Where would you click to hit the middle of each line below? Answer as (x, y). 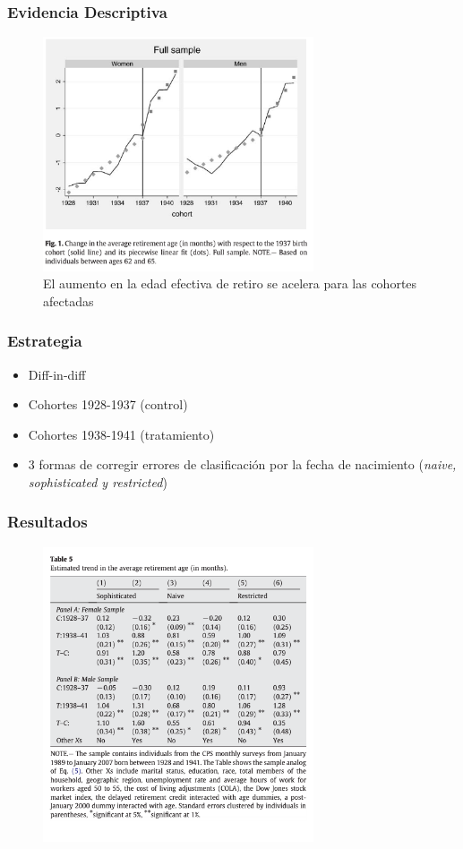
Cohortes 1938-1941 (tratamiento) (121, 434)
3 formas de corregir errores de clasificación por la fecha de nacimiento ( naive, (242, 464)
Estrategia (45, 341)
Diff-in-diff (57, 374)
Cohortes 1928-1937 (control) (108, 404)
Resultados (47, 522)
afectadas (69, 300)
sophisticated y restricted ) (98, 481)
